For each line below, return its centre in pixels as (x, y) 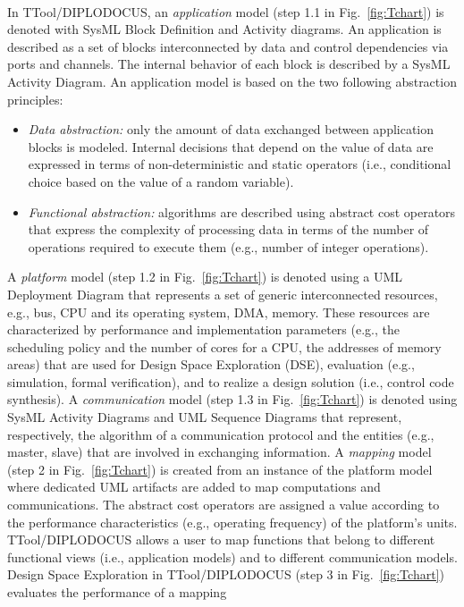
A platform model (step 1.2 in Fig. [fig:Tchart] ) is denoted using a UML (205, 277)
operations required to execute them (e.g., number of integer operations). (228, 246)
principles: (35, 99)
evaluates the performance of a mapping (117, 592)
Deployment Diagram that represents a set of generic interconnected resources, (223, 294)
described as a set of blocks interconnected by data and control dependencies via (228, 46)
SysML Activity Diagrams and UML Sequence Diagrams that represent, (205, 417)
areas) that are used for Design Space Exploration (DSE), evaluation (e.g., (211, 364)
